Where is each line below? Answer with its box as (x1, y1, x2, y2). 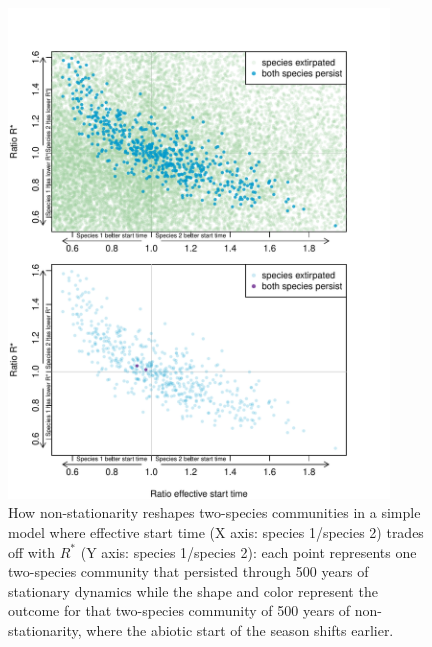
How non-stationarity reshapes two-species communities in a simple (8, 502, 421, 523)
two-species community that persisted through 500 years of (8, 561, 369, 582)
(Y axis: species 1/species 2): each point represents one (80, 541, 417, 562)
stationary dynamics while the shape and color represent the (8, 580, 378, 601)
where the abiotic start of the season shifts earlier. (86, 620, 394, 641)
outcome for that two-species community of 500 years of (8, 600, 351, 621)
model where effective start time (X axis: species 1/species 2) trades (8, 522, 424, 543)
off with (8, 541, 56, 562)
